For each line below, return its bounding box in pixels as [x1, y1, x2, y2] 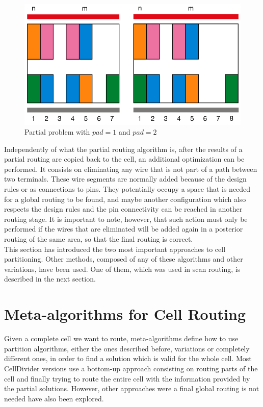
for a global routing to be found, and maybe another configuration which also [4, 193, 246, 204]
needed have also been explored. [4, 393, 104, 403]
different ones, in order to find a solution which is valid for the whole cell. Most [4, 353, 252, 364]
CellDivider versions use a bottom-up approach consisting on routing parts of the [4, 363, 258, 373]
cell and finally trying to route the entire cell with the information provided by [4, 373, 250, 384]
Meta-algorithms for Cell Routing [4, 303, 246, 324]
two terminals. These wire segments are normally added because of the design [4, 173, 247, 184]
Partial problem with [24, 126, 90, 137]
